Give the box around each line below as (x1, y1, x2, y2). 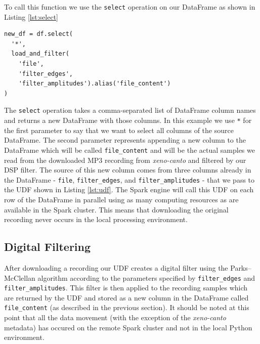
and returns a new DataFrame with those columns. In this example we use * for (4, 115, 252, 125)
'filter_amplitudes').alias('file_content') (18, 80, 171, 88)
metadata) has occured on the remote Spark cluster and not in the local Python (4, 322, 252, 332)
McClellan (4, 272, 35, 283)
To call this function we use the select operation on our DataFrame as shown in (4, 2, 255, 12)
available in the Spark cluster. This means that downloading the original (4, 204, 229, 214)
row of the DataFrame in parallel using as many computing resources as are (4, 194, 239, 204)
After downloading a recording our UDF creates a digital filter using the (4, 262, 228, 273)
